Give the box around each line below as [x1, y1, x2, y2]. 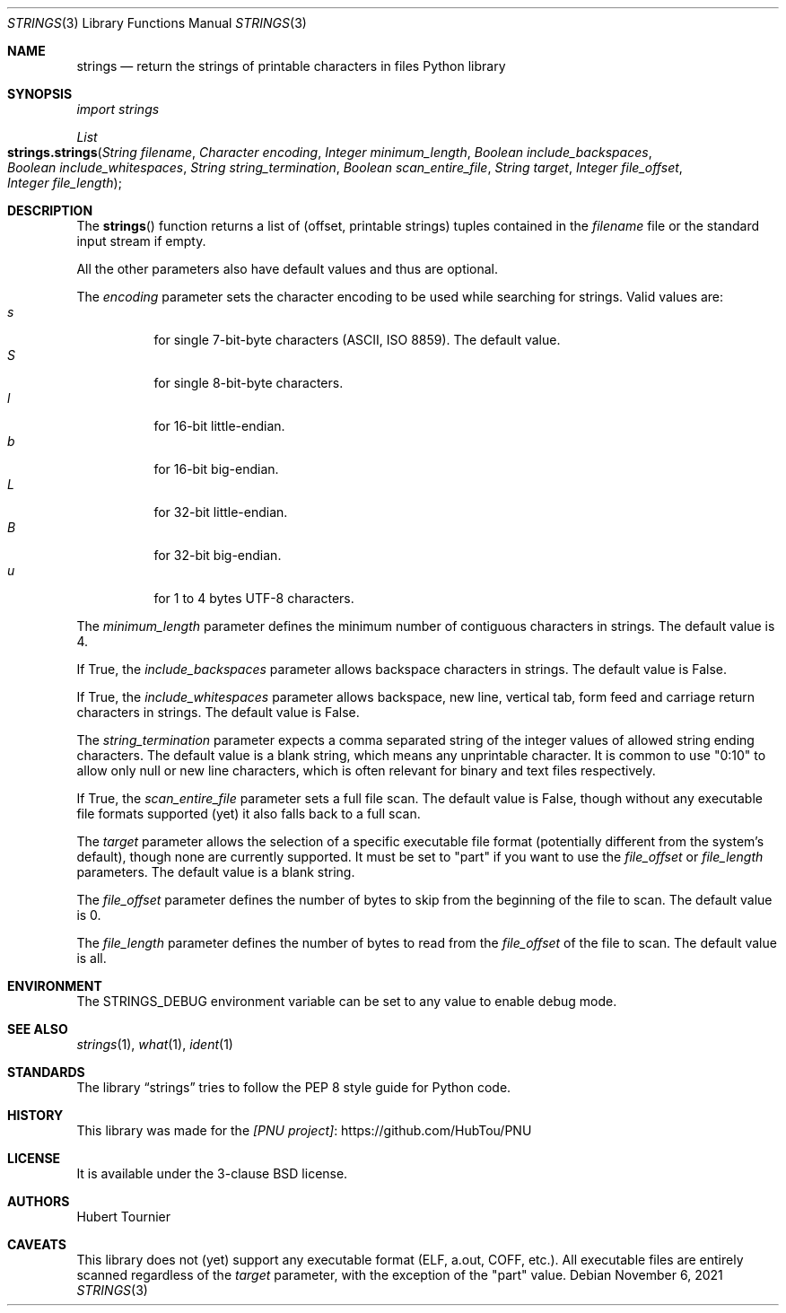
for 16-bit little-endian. [153, 418, 285, 433]
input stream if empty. [76, 233, 206, 249]
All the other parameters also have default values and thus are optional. [76, 261, 499, 276]
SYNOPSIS [7, 86, 73, 101]
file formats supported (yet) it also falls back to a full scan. [76, 806, 421, 821]
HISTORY [7, 1107, 64, 1123]
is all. [76, 950, 107, 966]
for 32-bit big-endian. [153, 547, 282, 563]
